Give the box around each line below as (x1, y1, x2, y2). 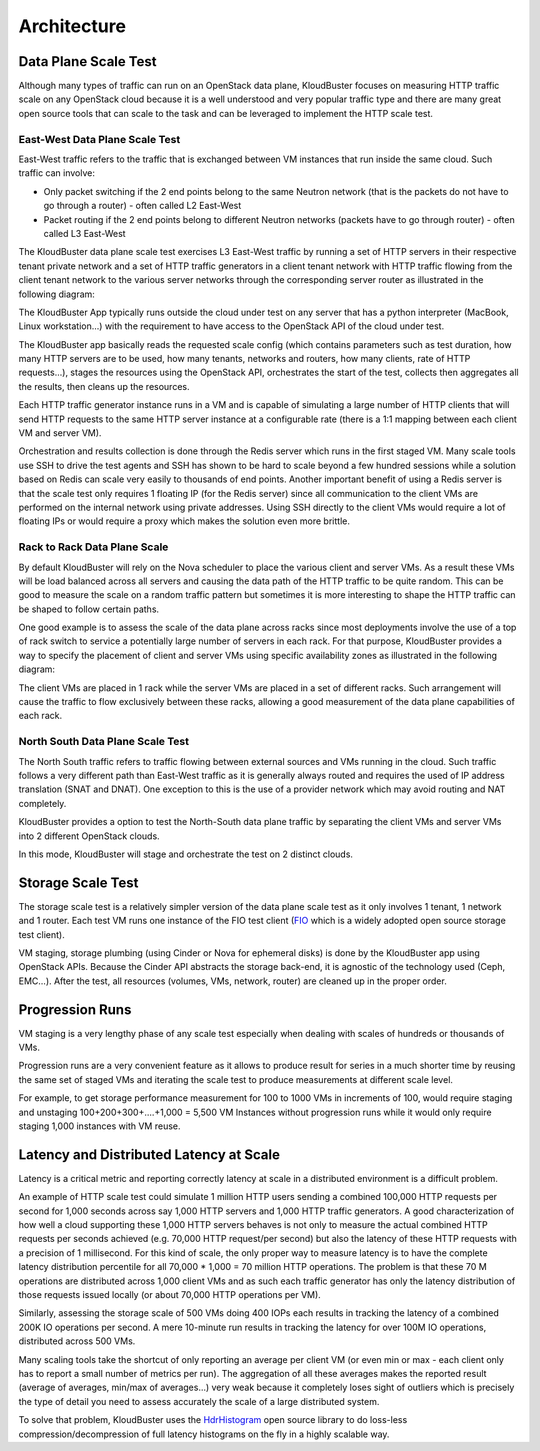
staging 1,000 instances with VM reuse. (18, 1120, 181, 1132)
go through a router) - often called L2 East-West (43, 200, 242, 212)
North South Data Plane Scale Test (18, 735, 190, 749)
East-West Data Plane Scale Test (18, 132, 181, 146)
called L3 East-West (43, 227, 126, 239)
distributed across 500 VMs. (18, 1335, 136, 1347)
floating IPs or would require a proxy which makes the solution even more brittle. (18, 515, 350, 527)
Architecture (18, 15, 127, 37)
